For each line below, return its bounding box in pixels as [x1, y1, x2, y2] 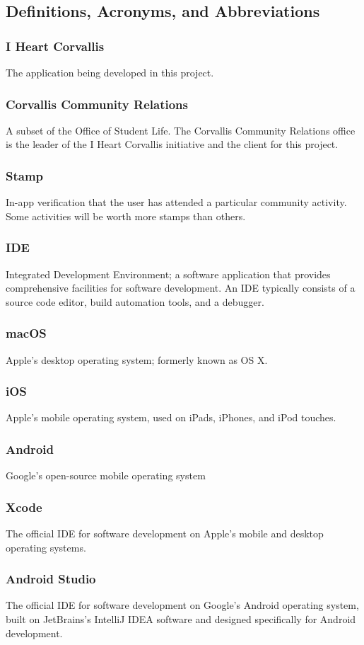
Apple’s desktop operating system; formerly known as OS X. [6, 352, 268, 367]
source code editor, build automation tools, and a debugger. [6, 294, 264, 309]
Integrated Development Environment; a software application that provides [6, 266, 331, 281]
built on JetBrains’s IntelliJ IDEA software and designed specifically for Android [6, 612, 356, 627]
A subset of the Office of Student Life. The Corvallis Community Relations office [6, 122, 356, 137]
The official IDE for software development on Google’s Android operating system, [6, 598, 359, 612]
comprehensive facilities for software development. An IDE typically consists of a [6, 280, 356, 295]
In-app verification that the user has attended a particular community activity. [6, 195, 347, 210]
